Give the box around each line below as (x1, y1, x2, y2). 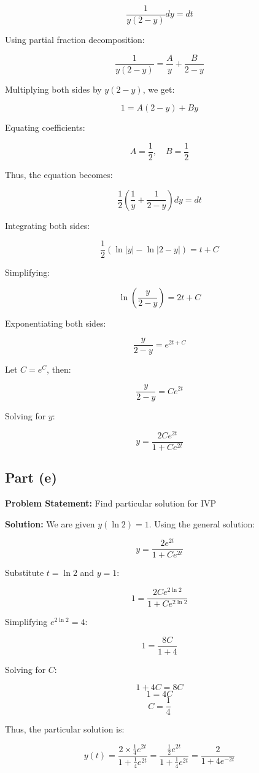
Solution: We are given (5, 517, 95, 530)
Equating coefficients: (5, 121, 85, 134)
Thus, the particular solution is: (5, 723, 125, 736)
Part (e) (5, 468, 57, 487)
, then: (47, 363, 71, 376)
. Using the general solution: (149, 517, 255, 530)
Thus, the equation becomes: (5, 168, 113, 181)
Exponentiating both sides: (5, 316, 106, 329)
